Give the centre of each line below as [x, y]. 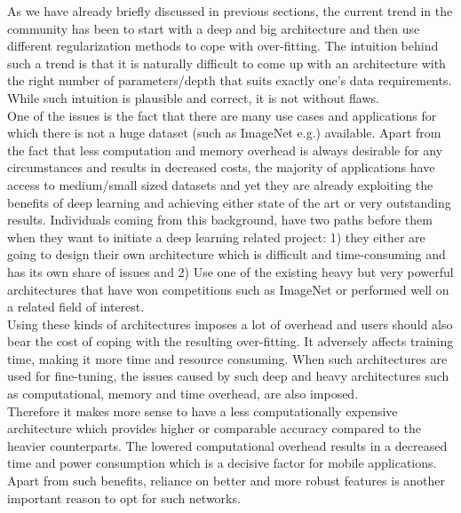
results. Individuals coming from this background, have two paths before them [220, 220]
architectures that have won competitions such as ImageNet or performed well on [228, 289]
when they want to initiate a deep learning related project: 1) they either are [216, 237]
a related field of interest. [76, 307]
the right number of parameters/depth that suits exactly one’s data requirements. [230, 80]
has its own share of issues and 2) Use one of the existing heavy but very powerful [230, 271]
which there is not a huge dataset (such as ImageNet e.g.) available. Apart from [224, 133]
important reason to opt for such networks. [124, 497]
